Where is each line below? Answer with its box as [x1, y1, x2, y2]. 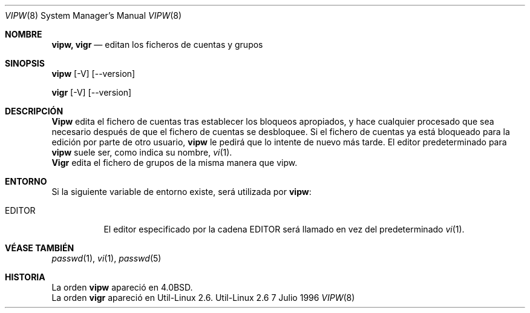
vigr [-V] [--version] [51, 87, 132, 97]
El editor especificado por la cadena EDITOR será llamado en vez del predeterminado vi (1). [103, 224, 465, 234]
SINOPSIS [5, 58, 45, 68]
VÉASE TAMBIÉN [5, 243, 74, 253]
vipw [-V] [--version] [51, 68, 136, 79]
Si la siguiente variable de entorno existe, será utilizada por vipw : [51, 186, 312, 197]
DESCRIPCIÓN [5, 106, 64, 116]
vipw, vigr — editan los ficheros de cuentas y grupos [51, 39, 263, 50]
